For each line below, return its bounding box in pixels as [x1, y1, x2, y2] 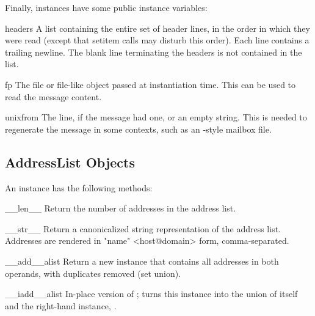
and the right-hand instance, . [5, 299, 117, 312]
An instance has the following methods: [5, 181, 153, 194]
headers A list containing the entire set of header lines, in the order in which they [5, 21, 310, 34]
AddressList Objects [5, 152, 136, 171]
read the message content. [5, 90, 102, 103]
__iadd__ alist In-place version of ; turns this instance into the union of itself [5, 287, 298, 300]
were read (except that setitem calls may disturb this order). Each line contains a [5, 34, 310, 46]
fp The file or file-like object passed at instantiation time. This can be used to [5, 78, 296, 90]
